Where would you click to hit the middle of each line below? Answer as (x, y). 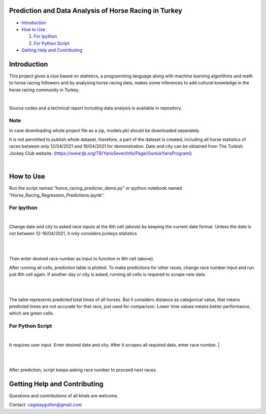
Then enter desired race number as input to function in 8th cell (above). (82, 258)
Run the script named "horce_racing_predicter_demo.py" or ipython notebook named (96, 188)
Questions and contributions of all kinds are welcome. (64, 396)
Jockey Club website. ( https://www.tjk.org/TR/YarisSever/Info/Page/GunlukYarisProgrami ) (100, 153)
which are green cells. (32, 313)
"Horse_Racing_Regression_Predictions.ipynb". (57, 195)
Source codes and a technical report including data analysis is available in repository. (96, 108)
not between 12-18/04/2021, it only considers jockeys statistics (73, 234)
